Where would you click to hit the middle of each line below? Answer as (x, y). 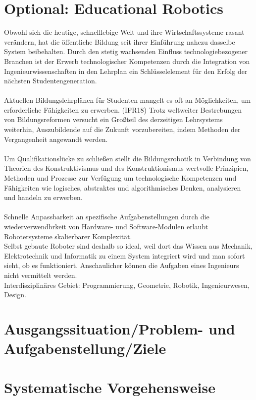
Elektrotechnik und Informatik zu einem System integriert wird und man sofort (125, 255)
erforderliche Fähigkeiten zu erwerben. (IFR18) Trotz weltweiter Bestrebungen (123, 109)
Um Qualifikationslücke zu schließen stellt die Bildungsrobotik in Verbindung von (128, 158)
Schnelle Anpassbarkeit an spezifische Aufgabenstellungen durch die (107, 217)
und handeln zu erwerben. (43, 197)
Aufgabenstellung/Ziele (85, 348)
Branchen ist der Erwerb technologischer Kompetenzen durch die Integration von (127, 61)
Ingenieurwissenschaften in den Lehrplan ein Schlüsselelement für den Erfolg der (126, 71)
